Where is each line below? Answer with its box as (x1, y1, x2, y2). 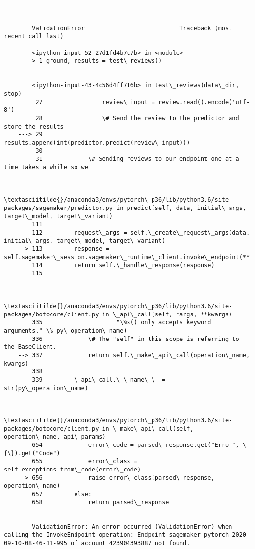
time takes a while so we (4, 163, 88, 171)
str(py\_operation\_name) (4, 384, 88, 392)
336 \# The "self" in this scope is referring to (32, 335, 239, 342)
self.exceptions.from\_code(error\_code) (4, 466, 141, 473)
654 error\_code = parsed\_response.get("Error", (32, 442, 239, 449)
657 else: (32, 491, 92, 498)
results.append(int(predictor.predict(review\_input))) (4, 139, 190, 146)
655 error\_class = (32, 458, 138, 465)
